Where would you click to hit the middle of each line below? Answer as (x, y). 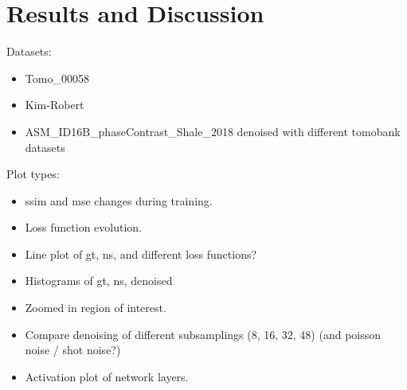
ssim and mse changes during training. (119, 200)
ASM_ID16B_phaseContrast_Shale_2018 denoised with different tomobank (213, 131)
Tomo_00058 (57, 78)
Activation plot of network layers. (107, 376)
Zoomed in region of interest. (96, 308)
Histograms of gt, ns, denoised (99, 281)
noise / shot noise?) (73, 350)
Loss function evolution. (83, 227)
